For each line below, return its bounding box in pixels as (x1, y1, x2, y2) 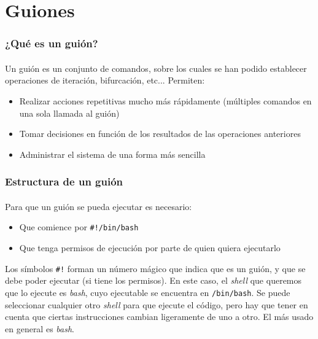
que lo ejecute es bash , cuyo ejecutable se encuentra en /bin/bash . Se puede (5, 286, 290, 298)
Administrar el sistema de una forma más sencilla (19, 147, 206, 160)
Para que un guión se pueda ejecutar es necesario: (5, 200, 192, 212)
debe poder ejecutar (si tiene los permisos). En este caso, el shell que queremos (5, 274, 302, 287)
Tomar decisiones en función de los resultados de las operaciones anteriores (19, 127, 301, 140)
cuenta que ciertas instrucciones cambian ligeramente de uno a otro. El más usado (5, 310, 314, 323)
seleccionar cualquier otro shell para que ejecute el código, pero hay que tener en (5, 298, 308, 311)
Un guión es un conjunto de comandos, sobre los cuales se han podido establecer (5, 61, 307, 74)
